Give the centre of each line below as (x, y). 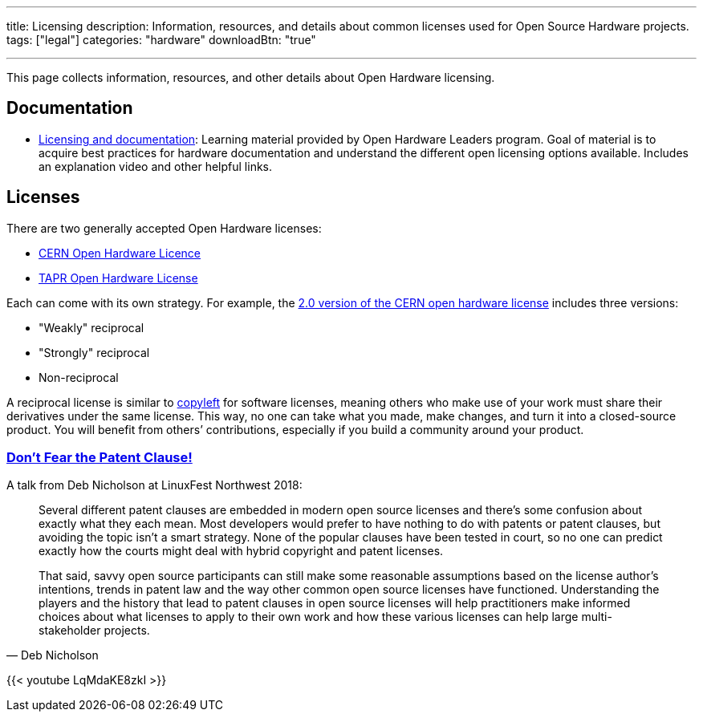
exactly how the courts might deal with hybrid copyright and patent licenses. (241, 551)
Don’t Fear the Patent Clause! (100, 458)
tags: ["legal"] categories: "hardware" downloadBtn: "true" (161, 40)
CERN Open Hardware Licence (120, 253)
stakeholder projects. (94, 631)
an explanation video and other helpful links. (156, 166)
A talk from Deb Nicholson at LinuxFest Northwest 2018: (154, 485)
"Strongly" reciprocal (94, 352)
